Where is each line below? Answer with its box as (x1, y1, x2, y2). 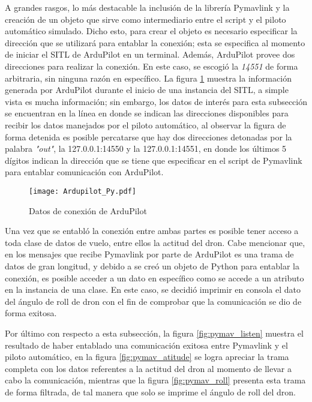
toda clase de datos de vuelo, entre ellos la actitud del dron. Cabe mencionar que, (5, 236, 305, 248)
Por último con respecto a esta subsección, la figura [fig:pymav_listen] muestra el (5, 326, 304, 339)
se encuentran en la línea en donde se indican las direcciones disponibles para (5, 107, 289, 119)
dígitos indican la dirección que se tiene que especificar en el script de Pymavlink (5, 154, 302, 166)
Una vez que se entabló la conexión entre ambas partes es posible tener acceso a (5, 224, 299, 237)
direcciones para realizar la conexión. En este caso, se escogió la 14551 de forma (5, 59, 298, 72)
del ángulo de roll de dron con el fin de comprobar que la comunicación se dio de (5, 295, 302, 307)
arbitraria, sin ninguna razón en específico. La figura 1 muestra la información (5, 71, 292, 84)
